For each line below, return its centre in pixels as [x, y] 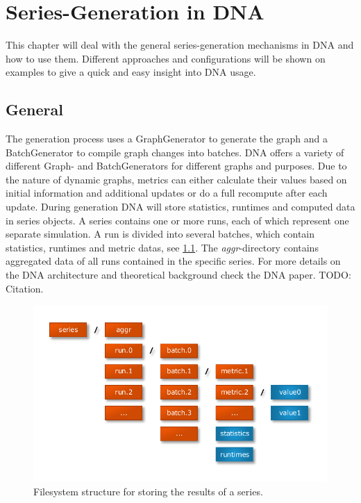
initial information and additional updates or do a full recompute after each [167, 193]
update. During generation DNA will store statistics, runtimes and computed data [180, 207]
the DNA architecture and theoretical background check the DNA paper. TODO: [178, 275]
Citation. [25, 288]
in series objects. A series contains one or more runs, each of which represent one [177, 220]
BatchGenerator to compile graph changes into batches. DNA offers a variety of [175, 152]
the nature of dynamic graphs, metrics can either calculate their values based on [176, 179]
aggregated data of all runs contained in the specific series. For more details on [173, 261]
